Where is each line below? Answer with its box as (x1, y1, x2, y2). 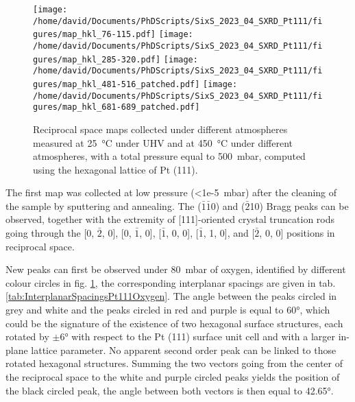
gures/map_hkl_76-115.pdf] (33, 29, 156, 40)
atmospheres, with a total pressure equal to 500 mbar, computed (33, 149, 306, 163)
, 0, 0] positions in (259, 226, 335, 240)
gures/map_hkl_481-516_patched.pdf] (33, 79, 200, 89)
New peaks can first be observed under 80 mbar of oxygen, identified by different (5, 262, 346, 276)
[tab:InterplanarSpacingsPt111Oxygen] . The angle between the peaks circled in (5, 289, 337, 303)
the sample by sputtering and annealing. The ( (5, 198, 201, 213)
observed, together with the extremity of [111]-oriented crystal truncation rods (5, 212, 335, 226)
